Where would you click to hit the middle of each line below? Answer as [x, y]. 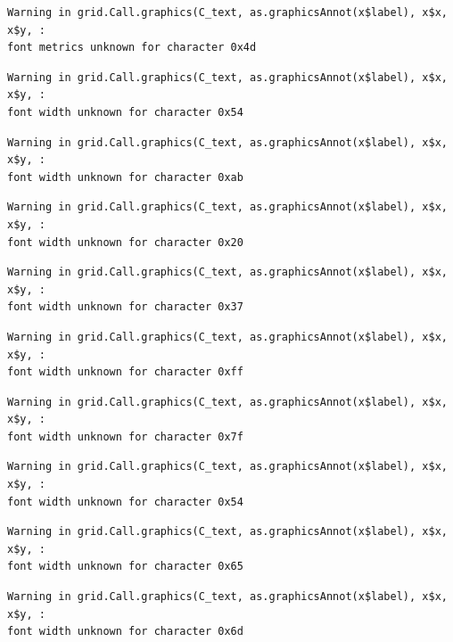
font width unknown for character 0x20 [125, 242]
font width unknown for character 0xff [125, 372]
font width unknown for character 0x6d [125, 632]
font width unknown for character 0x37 [125, 307]
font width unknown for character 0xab [125, 177]
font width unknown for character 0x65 [125, 567]
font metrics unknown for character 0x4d [132, 48]
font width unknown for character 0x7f [125, 436]
